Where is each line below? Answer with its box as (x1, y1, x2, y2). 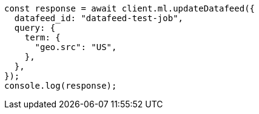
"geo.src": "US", (35, 42, 117, 52)
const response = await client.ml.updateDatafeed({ (4, 4, 255, 13)
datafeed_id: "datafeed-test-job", (14, 13, 184, 23)
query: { (14, 23, 56, 33)
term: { (24, 33, 61, 42)
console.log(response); (4, 81, 117, 90)
